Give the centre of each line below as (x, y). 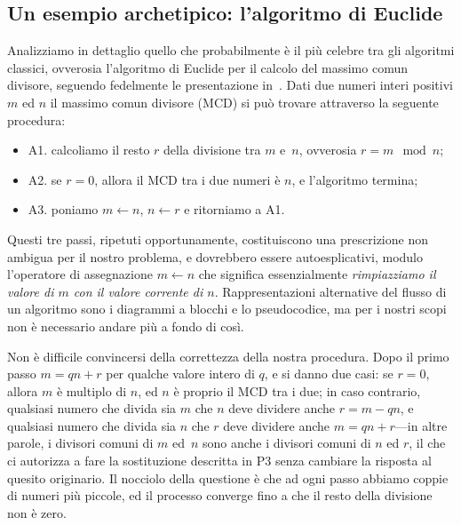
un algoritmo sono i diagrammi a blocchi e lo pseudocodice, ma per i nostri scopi (227, 309)
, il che (427, 443)
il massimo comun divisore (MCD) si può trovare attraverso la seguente (244, 102)
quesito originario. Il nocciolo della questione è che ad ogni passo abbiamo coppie (228, 477)
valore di (31, 291)
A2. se (45, 179)
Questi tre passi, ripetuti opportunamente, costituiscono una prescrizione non (218, 239)
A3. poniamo (63, 209)
